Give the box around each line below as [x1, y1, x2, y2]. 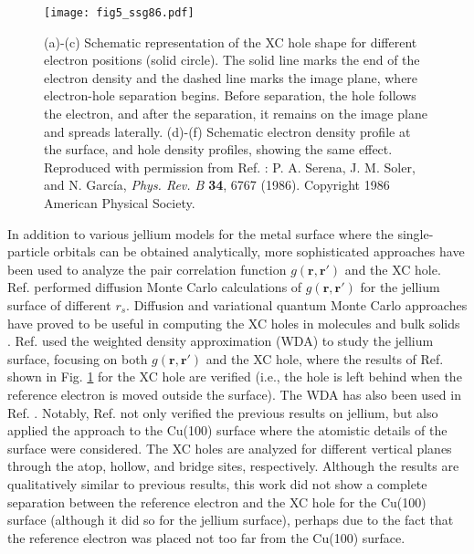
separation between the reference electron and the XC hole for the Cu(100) [7, 492, 427, 511]
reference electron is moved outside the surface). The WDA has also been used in [7, 384, 461, 403]
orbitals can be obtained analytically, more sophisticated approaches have [53, 242, 465, 261]
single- [397, 224, 434, 243]
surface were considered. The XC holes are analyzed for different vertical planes [7, 438, 452, 457]
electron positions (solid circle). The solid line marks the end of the [44, 50, 420, 69]
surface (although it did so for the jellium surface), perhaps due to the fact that [7, 510, 454, 529]
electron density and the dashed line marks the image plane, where [44, 68, 418, 87]
